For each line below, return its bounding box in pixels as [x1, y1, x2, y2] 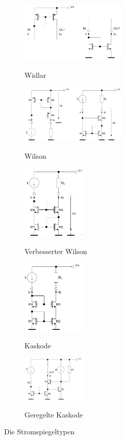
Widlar [24, 69, 46, 80]
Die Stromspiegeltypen [4, 426, 74, 437]
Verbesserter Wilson [24, 245, 87, 256]
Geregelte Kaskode [24, 409, 83, 420]
